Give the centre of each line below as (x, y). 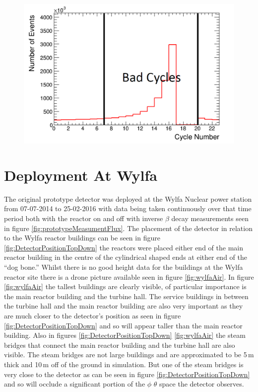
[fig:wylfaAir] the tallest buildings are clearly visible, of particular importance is (125, 286)
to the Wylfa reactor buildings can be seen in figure (82, 238)
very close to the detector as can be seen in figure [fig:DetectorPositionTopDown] (127, 374)
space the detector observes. (202, 384)
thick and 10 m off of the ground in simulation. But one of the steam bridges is (124, 364)
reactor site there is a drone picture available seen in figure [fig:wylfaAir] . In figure (129, 276)
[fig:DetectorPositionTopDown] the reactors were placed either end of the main (124, 247)
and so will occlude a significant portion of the (75, 384)
